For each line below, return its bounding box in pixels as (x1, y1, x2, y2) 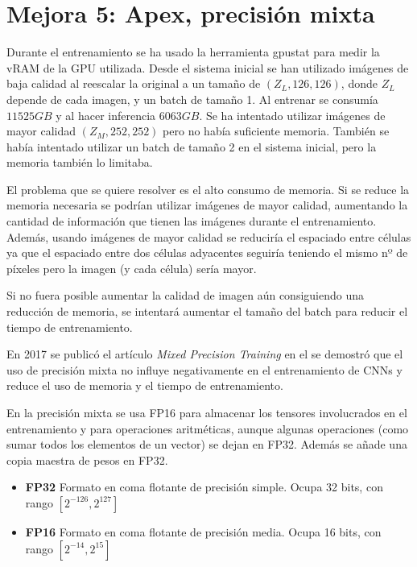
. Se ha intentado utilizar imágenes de (199, 106, 386, 123)
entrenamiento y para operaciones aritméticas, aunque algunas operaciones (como (6, 420, 409, 437)
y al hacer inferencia (56, 106, 156, 123)
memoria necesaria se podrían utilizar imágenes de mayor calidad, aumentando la (6, 197, 408, 213)
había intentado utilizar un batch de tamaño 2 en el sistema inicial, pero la (6, 138, 377, 155)
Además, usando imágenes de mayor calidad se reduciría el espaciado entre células (6, 228, 411, 245)
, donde (341, 75, 378, 92)
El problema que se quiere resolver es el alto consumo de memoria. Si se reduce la (6, 180, 410, 197)
